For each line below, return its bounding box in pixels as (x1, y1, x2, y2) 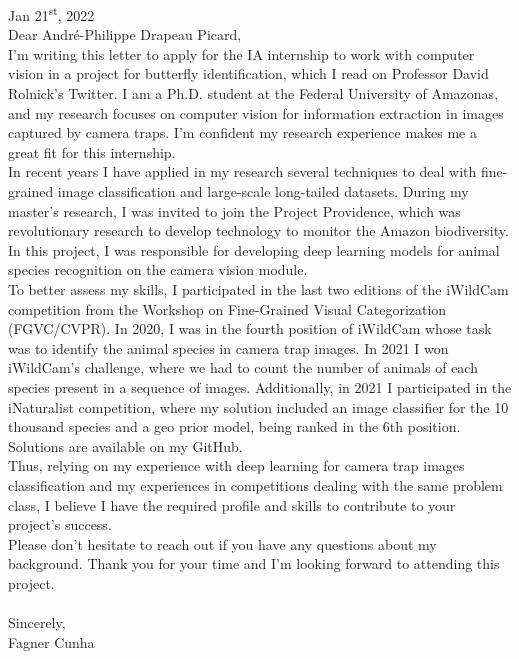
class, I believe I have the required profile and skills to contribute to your (8, 494, 456, 515)
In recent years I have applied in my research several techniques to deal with (8, 161, 477, 182)
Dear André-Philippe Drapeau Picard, (8, 24, 242, 45)
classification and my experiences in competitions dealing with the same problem (8, 474, 503, 495)
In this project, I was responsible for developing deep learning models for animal (8, 239, 500, 260)
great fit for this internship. (8, 141, 176, 162)
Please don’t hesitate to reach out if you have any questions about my (8, 533, 437, 554)
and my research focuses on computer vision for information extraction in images (8, 102, 504, 123)
